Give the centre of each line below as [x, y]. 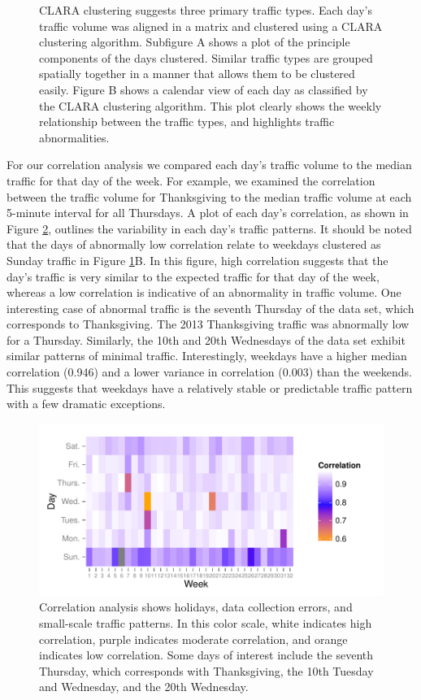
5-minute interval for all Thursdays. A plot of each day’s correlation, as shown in [208, 213]
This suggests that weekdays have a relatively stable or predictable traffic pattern [210, 387]
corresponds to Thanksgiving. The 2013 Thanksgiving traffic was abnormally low [208, 324]
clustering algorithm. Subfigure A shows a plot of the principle [195, 42]
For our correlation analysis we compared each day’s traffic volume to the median [209, 165]
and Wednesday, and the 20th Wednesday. [144, 687]
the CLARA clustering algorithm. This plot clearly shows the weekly [210, 105]
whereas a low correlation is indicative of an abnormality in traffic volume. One [204, 292]
